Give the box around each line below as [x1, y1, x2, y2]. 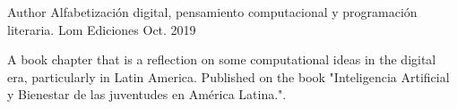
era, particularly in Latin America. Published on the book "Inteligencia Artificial [7, 67, 450, 86]
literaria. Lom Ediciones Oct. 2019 [7, 20, 196, 38]
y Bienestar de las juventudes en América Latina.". [7, 85, 287, 104]
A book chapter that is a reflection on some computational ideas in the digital [7, 50, 436, 69]
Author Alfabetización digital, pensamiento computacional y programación [7, 3, 418, 21]
